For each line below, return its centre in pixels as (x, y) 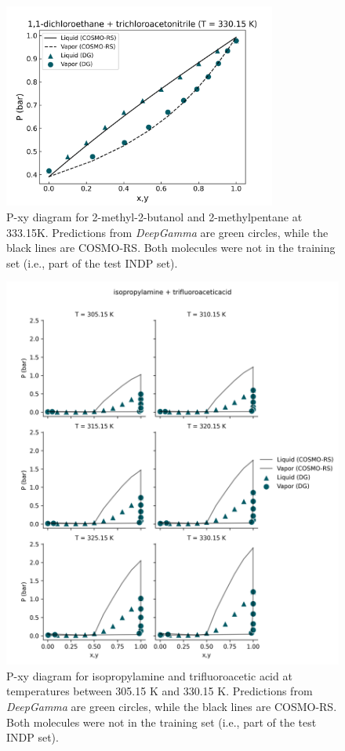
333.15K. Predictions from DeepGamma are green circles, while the (167, 232)
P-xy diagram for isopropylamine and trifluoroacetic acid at (149, 675)
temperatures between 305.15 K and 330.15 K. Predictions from (160, 691)
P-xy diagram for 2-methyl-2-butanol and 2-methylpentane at (154, 216)
